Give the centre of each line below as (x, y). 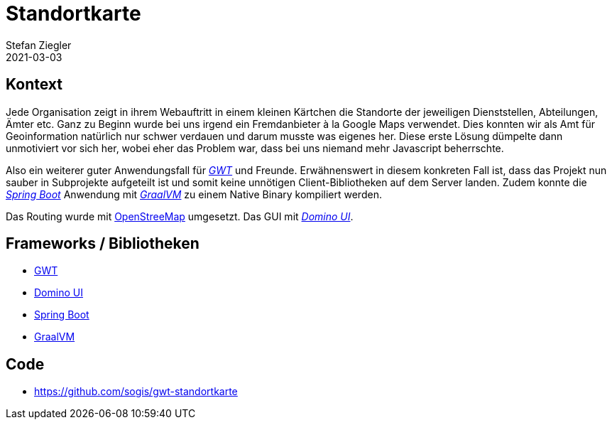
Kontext (34, 85)
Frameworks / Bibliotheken (103, 244)
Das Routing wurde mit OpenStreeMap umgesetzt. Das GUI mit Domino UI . (180, 216)
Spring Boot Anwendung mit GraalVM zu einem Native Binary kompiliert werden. (194, 194)
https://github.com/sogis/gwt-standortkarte (136, 392)
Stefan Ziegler (39, 45)
